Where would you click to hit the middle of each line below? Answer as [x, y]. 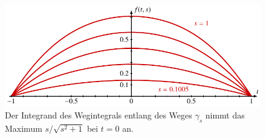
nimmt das [225, 115]
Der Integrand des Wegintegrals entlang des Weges [99, 115]
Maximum [24, 128]
